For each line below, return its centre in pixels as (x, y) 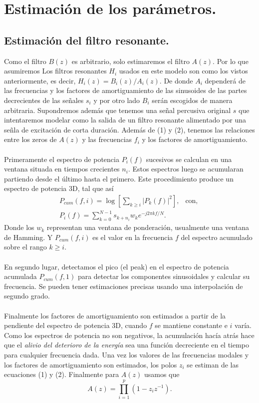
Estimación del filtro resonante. (87, 40)
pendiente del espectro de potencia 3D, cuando (76, 325)
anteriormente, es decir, (40, 80)
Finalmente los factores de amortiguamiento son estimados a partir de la (115, 315)
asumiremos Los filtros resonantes (55, 71)
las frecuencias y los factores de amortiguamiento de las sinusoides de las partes (126, 90)
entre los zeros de (30, 139)
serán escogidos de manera (192, 100)
